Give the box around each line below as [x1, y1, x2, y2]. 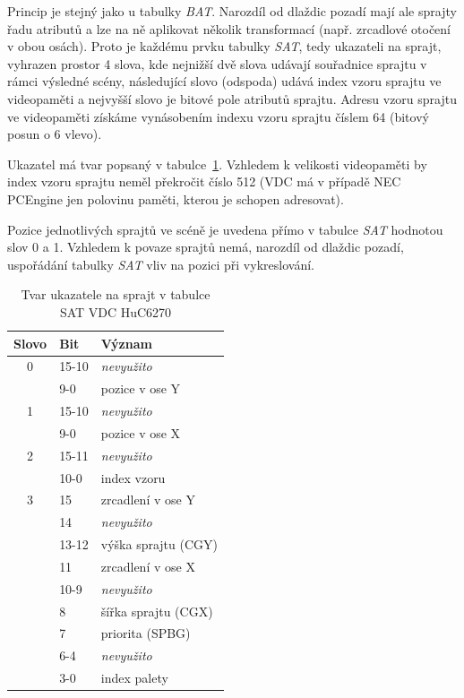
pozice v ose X [100, 423, 181, 442]
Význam [100, 333, 152, 352]
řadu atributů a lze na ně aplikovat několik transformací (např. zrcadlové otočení [7, 19, 451, 38]
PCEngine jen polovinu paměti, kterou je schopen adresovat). [7, 189, 344, 208]
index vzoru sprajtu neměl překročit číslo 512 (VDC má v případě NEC [7, 172, 401, 191]
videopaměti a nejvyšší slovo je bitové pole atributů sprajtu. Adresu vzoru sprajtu [7, 89, 457, 108]
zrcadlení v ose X [100, 556, 195, 575]
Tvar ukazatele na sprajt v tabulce [21, 285, 211, 304]
